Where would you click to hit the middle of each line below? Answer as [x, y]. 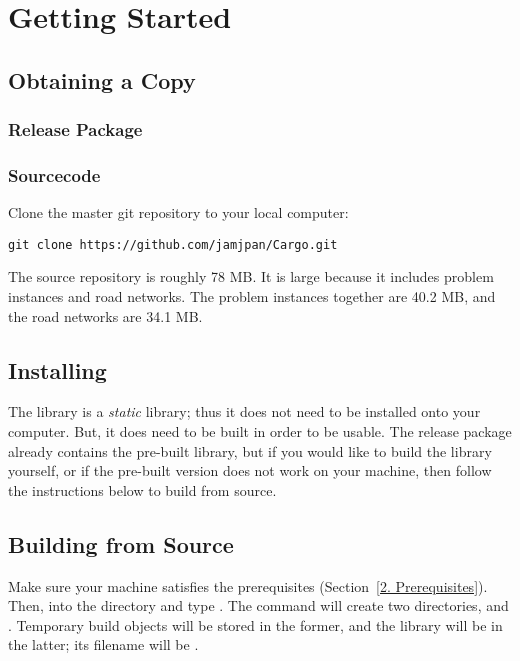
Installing [57, 369]
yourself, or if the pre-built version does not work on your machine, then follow [250, 470]
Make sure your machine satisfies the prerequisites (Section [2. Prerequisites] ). [248, 585]
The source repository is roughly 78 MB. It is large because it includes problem [251, 276]
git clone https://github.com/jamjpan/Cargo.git [173, 244]
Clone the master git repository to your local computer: [178, 212]
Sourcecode [54, 174]
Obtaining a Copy [102, 79]
